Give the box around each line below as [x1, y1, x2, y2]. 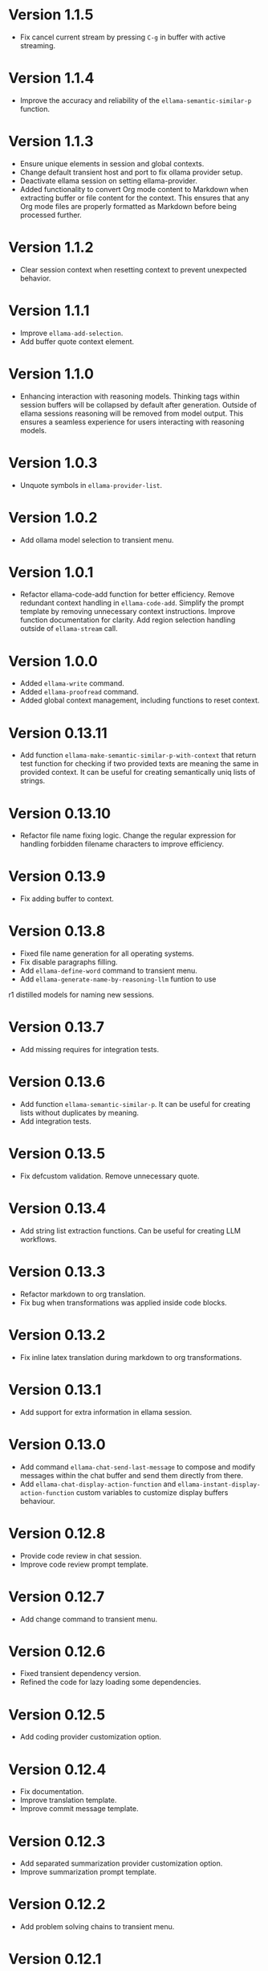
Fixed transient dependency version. [19, 1669, 141, 1678]
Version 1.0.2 [8, 508, 98, 527]
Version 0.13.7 [8, 1018, 105, 1036]
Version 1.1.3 [8, 133, 94, 150]
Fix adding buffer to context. [19, 894, 115, 904]
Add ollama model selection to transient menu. [19, 535, 174, 544]
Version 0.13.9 [8, 867, 106, 886]
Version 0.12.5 [8, 1706, 106, 1723]
